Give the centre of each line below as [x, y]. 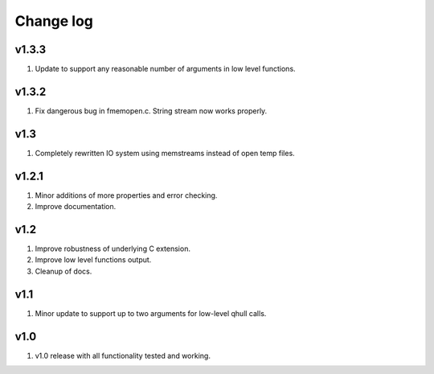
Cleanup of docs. [63, 271]
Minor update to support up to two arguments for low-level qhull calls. [151, 313]
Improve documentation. [76, 207]
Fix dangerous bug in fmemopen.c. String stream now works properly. [151, 111]
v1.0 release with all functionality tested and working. [123, 356]
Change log [54, 21]
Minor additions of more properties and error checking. [126, 195]
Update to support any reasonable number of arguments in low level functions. [166, 69]
